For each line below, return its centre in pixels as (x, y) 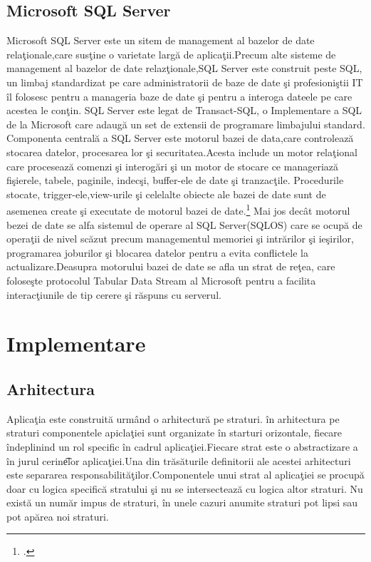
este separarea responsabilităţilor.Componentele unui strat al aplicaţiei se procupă (185, 475)
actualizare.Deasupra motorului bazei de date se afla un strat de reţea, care (171, 266)
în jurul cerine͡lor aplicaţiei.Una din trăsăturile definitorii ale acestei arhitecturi (179, 460)
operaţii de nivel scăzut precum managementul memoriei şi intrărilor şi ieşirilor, (180, 239)
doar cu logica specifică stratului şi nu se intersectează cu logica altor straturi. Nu (185, 488)
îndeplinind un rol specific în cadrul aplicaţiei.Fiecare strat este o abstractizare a (182, 446)
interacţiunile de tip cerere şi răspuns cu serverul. (114, 294)
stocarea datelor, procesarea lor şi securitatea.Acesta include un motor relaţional (182, 152)
